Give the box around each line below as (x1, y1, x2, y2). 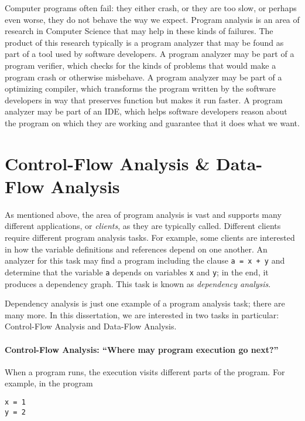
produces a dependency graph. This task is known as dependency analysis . (5, 277, 271, 289)
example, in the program (5, 377, 93, 389)
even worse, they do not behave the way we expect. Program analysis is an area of (5, 13, 300, 25)
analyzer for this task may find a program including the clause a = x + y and (5, 254, 285, 267)
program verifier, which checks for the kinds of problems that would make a (5, 59, 276, 71)
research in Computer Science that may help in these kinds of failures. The (5, 25, 273, 37)
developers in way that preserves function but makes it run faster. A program (5, 93, 283, 106)
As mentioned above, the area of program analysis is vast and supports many (5, 208, 282, 220)
